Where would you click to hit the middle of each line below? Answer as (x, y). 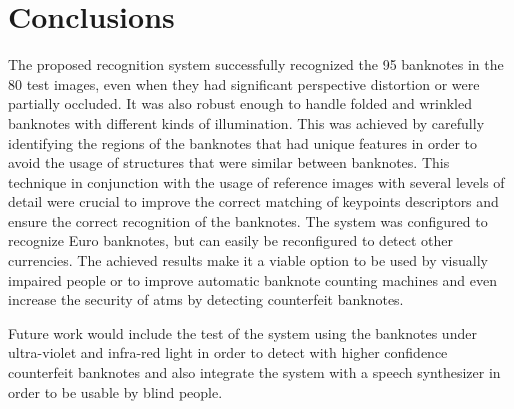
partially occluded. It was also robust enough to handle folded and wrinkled (240, 103)
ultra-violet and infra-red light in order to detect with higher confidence (228, 352)
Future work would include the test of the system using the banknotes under (242, 332)
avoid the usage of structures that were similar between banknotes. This (229, 162)
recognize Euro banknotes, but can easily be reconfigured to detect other (231, 240)
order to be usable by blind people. (115, 391)
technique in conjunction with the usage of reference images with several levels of (256, 181)
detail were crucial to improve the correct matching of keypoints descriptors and (253, 201)
